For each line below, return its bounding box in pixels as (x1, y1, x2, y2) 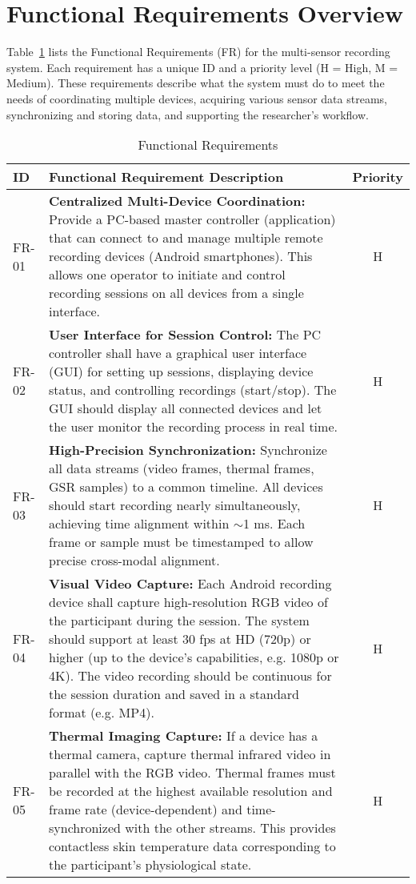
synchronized (48, 818, 121, 838)
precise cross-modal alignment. (48, 551, 220, 570)
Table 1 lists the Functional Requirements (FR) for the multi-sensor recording (6, 43, 390, 60)
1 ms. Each (243, 514, 306, 533)
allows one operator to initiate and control (48, 265, 286, 284)
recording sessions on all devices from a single (48, 283, 304, 303)
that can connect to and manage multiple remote (48, 228, 323, 247)
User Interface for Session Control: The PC (48, 325, 322, 344)
